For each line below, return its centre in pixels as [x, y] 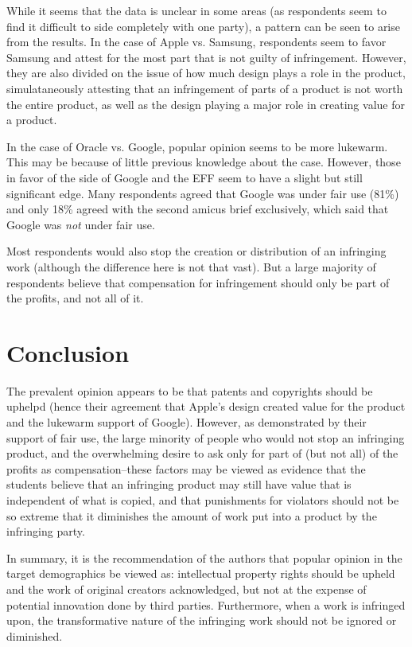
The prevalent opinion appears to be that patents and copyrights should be [190, 390]
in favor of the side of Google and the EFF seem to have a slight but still [185, 177]
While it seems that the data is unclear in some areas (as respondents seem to [196, 10]
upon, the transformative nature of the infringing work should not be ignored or [202, 620]
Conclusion [68, 352]
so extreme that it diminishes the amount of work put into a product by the [192, 515]
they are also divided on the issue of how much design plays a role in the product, [206, 73]
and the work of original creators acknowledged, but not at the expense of [187, 589]
